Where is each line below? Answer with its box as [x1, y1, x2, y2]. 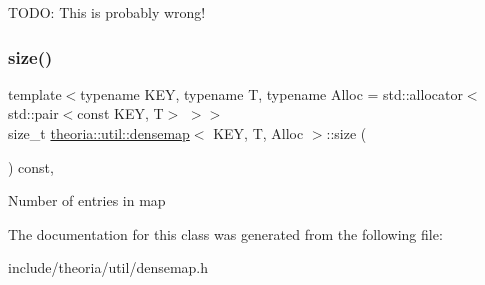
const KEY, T [77, 103, 164, 124]
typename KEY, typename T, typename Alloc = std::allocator [80, 83, 463, 104]
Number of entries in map [8, 190, 166, 211]
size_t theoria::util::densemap [8, 123, 190, 143]
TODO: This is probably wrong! [8, 2, 206, 22]
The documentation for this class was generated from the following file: [8, 223, 443, 244]
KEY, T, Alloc [213, 123, 304, 143]
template [8, 83, 62, 104]
